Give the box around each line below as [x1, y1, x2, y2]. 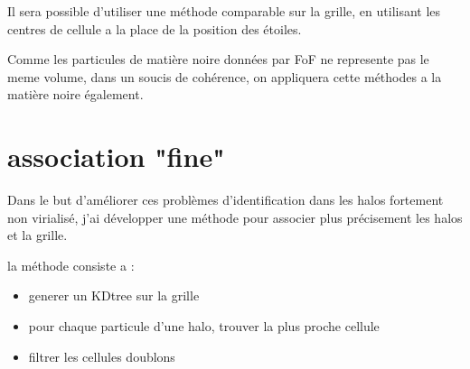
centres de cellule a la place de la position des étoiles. [7, 19, 302, 38]
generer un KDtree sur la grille [28, 286, 200, 305]
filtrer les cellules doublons [28, 346, 175, 365]
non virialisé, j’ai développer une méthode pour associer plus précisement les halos [7, 208, 463, 226]
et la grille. [7, 226, 68, 244]
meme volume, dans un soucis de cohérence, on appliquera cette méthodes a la [7, 67, 442, 86]
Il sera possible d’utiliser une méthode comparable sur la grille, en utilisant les [7, 2, 441, 20]
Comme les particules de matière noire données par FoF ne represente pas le [7, 50, 429, 69]
